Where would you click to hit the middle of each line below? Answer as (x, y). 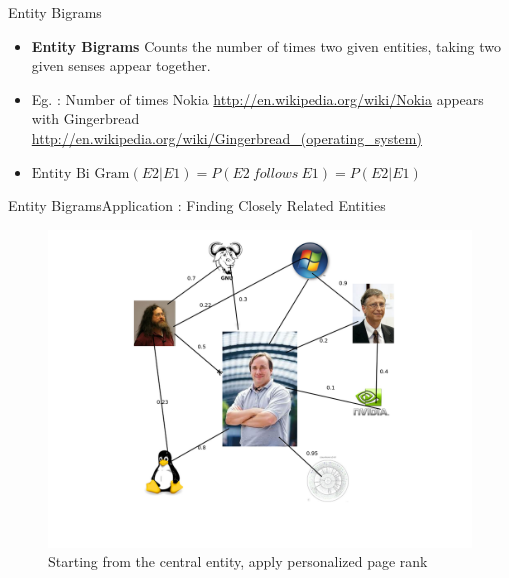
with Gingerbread (85, 118)
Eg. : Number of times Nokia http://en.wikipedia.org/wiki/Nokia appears (257, 98)
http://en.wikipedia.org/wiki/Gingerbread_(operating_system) (226, 137)
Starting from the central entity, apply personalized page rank (238, 561)
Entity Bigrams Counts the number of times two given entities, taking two (266, 45)
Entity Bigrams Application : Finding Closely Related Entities (197, 205)
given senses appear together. (121, 65)
